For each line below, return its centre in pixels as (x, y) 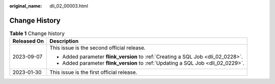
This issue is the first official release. (93, 72)
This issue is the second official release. (98, 48)
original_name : (26, 6)
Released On (28, 41)
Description (64, 41)
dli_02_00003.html (69, 6)
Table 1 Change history (37, 34)
